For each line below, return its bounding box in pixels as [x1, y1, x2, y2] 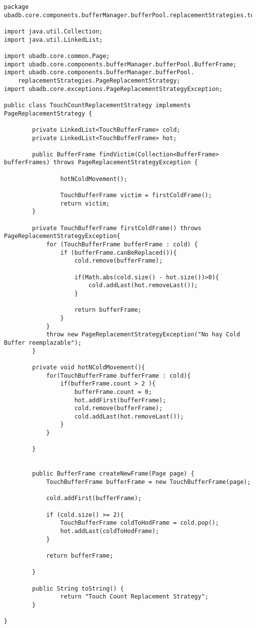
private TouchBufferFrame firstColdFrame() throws [32, 224, 201, 232]
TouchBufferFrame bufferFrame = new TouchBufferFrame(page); [46, 478, 251, 486]
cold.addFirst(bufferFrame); [46, 495, 142, 502]
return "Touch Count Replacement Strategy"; [60, 593, 209, 600]
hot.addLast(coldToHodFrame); [60, 528, 159, 535]
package [4, 3, 29, 10]
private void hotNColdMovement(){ [32, 363, 145, 371]
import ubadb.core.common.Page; [4, 52, 110, 60]
